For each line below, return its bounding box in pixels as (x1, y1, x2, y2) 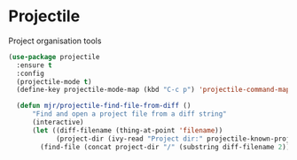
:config (16, 69, 45, 78)
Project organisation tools (8, 35, 102, 46)
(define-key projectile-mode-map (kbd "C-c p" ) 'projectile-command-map (16, 86, 291, 95)
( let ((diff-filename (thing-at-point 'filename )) (31, 126, 223, 134)
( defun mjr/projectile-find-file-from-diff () (16, 102, 191, 110)
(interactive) (31, 118, 85, 127)
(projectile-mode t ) (16, 77, 92, 86)
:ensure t (16, 60, 52, 70)
